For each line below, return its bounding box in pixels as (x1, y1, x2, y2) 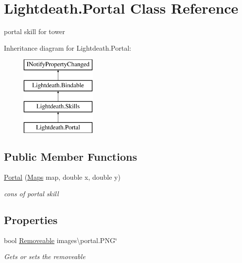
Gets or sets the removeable (4, 251, 86, 262)
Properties (4, 212, 58, 227)
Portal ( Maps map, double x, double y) (4, 172, 121, 182)
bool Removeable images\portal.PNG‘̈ (4, 235, 117, 245)
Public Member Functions (4, 149, 137, 164)
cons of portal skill (4, 188, 59, 198)
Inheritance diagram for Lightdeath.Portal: (4, 42, 131, 53)
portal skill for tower (4, 26, 65, 37)
